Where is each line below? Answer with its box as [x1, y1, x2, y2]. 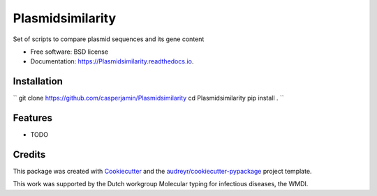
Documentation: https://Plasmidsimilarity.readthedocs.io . [30, 57, 194, 66]
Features [13, 112, 52, 124]
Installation [13, 75, 63, 87]
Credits [13, 149, 46, 160]
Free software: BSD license [30, 47, 108, 56]
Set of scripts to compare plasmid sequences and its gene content [13, 35, 205, 43]
